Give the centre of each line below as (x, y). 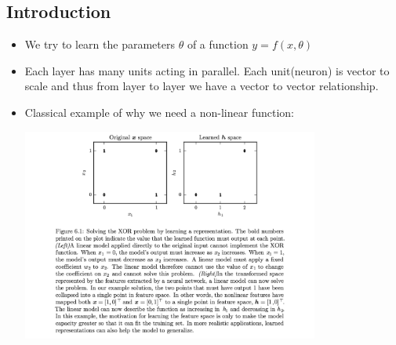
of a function (218, 44)
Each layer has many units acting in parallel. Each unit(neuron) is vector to (207, 70)
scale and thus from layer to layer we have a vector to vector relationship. (202, 86)
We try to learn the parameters (100, 44)
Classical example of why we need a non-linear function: (159, 112)
